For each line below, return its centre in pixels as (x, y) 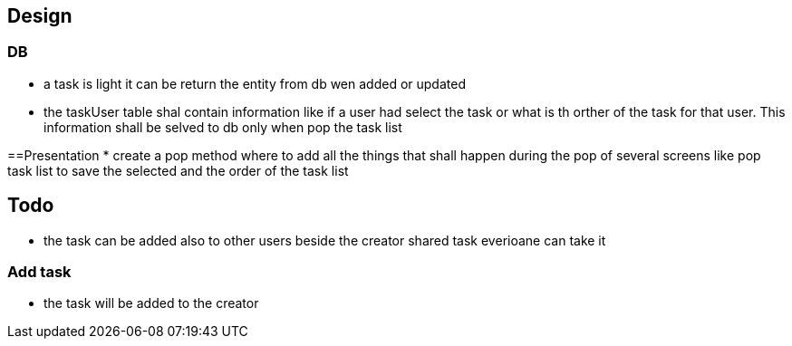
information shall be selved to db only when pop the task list (223, 127)
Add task (39, 272)
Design (40, 16)
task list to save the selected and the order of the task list (178, 170)
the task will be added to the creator (151, 303)
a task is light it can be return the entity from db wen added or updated (255, 83)
